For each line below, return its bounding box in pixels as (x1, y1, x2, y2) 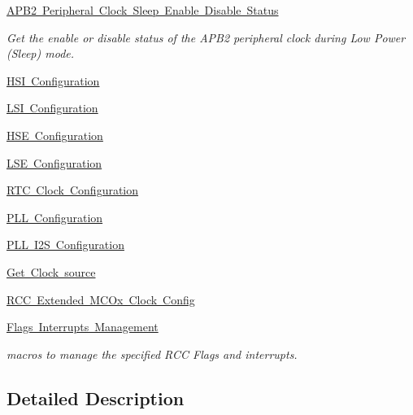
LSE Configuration (7, 154, 102, 171)
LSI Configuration (7, 99, 98, 116)
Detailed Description (7, 385, 185, 410)
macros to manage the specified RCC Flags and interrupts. (7, 345, 298, 362)
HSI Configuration (7, 72, 100, 89)
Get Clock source (7, 263, 96, 280)
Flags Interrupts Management (7, 318, 159, 335)
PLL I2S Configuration (7, 236, 124, 253)
